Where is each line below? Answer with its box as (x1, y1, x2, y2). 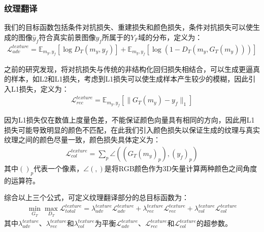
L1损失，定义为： (11, 83, 69, 94)
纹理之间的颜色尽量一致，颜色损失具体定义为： (4, 134, 160, 145)
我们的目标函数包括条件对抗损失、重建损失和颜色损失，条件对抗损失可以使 (4, 22, 253, 32)
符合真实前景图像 (39, 31, 96, 42)
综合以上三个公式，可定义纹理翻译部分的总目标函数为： (4, 192, 189, 203)
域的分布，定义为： (138, 31, 203, 42)
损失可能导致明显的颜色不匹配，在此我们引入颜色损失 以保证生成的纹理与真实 (4, 124, 260, 135)
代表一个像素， (34, 163, 84, 173)
